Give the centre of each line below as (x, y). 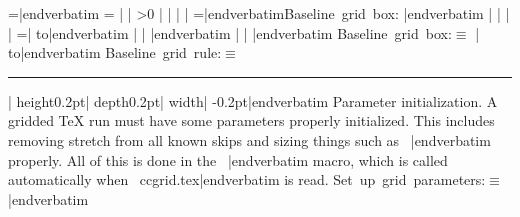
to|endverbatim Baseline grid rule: (115, 52)
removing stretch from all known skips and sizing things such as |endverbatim (249, 139)
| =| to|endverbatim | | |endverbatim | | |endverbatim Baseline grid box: (230, 32)
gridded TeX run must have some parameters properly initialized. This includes (251, 120)
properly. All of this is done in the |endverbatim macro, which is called (228, 159)
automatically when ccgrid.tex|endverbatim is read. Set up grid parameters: (247, 179)
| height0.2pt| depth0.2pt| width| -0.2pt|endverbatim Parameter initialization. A (253, 100)
